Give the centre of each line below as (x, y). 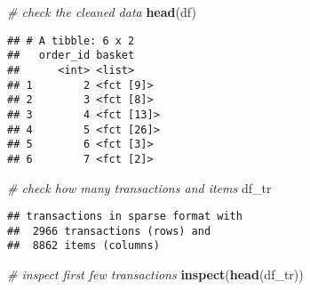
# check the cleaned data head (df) (102, 12)
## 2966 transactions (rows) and (109, 231)
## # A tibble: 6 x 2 (71, 40)
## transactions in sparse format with (125, 217)
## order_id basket (71, 56)
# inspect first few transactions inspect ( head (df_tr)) (155, 274)
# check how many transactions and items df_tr (139, 187)
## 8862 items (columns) (83, 246)
